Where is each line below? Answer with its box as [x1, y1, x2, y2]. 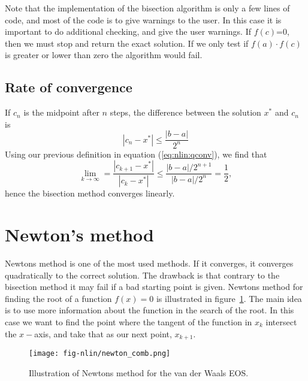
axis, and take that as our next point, [34, 327, 172, 340]
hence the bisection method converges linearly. [5, 187, 175, 199]
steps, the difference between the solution [110, 106, 261, 119]
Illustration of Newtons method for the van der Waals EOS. [29, 366, 249, 379]
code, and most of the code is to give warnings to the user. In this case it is [5, 13, 282, 26]
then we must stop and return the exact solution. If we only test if [5, 37, 249, 49]
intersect [265, 315, 297, 328]
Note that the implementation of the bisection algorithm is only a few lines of [5, 2, 290, 14]
